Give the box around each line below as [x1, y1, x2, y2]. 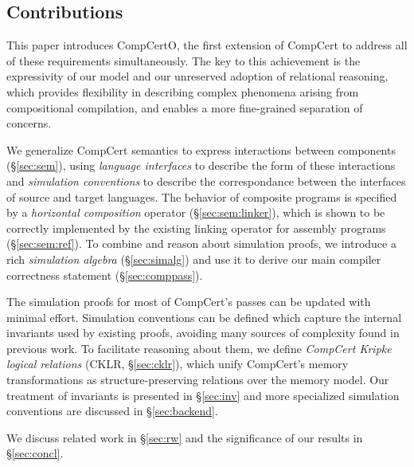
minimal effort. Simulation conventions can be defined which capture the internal [6, 308, 402, 325]
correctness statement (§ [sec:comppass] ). [6, 266, 203, 283]
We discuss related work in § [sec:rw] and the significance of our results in [6, 429, 363, 445]
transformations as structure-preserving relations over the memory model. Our [6, 371, 389, 388]
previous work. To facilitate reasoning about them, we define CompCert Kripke [6, 339, 392, 356]
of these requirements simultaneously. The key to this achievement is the [6, 52, 361, 69]
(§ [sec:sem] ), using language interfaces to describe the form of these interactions [6, 157, 396, 174]
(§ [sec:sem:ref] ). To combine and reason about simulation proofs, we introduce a [6, 235, 396, 252]
